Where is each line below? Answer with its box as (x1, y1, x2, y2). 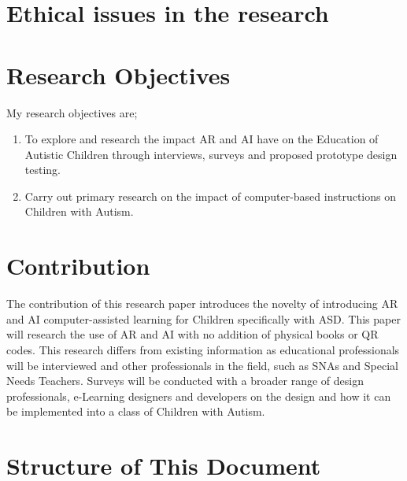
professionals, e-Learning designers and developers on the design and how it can (6, 387, 391, 404)
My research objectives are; (6, 104, 138, 120)
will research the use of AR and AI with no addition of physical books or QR (6, 326, 379, 342)
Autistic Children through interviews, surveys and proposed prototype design (24, 146, 398, 162)
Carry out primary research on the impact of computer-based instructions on (24, 187, 396, 204)
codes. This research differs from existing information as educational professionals (6, 341, 400, 357)
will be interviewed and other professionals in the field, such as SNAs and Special (6, 357, 398, 373)
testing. (24, 161, 61, 178)
